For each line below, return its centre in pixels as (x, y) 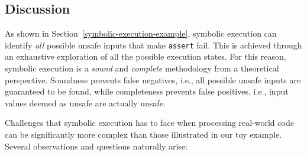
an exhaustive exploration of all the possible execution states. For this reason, (146, 56)
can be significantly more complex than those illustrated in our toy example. (143, 134)
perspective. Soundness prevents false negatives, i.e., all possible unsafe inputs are (153, 79)
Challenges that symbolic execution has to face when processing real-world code (149, 123)
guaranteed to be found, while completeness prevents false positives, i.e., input (147, 91)
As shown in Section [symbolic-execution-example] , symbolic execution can (141, 33)
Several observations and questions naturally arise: (96, 146)
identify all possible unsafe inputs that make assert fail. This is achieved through (153, 45)
